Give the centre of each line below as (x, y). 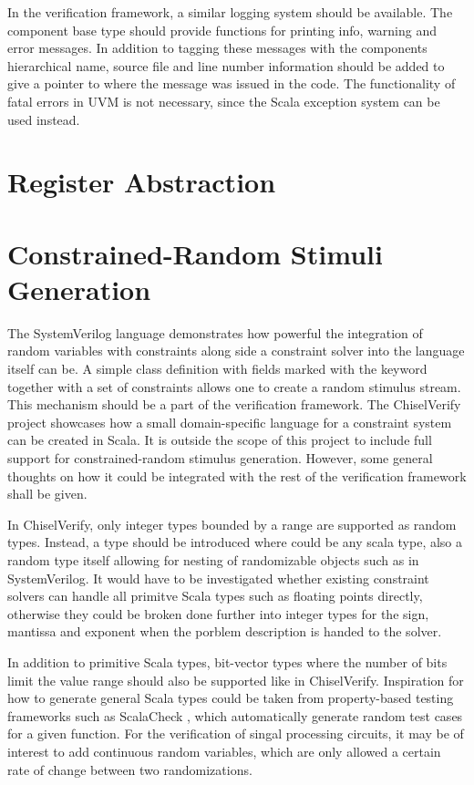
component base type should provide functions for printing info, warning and (222, 30)
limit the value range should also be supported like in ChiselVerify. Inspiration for (236, 680)
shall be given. (47, 494)
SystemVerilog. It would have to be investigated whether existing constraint (218, 578)
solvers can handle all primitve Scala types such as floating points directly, (215, 596)
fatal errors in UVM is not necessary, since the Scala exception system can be (224, 101)
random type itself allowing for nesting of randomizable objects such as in (213, 559)
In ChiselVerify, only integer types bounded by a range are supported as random (232, 524)
